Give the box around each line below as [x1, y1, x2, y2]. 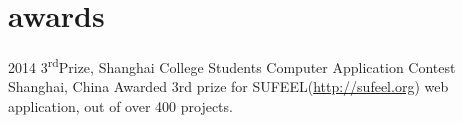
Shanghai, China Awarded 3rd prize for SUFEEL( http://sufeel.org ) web [8, 76, 449, 97]
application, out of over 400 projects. [8, 95, 233, 116]
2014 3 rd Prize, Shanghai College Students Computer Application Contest [8, 54, 456, 77]
